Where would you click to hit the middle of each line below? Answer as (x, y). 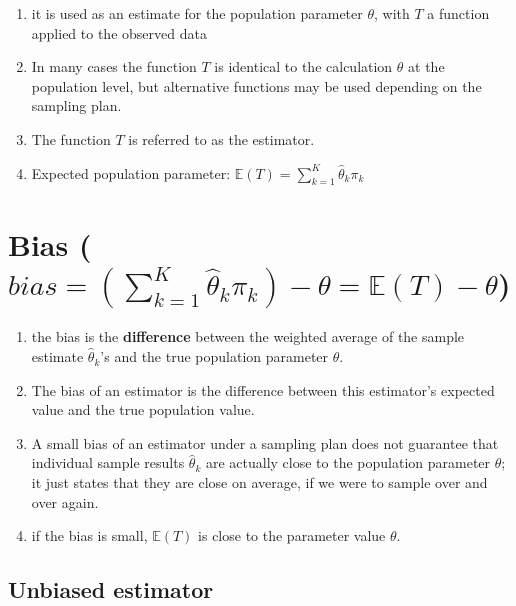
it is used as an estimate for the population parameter (197, 13)
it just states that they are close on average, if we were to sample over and (259, 482)
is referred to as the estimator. (221, 138)
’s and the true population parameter (214, 356)
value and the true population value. (143, 409)
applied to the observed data (119, 32)
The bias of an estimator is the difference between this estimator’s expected (263, 389)
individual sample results (108, 462)
